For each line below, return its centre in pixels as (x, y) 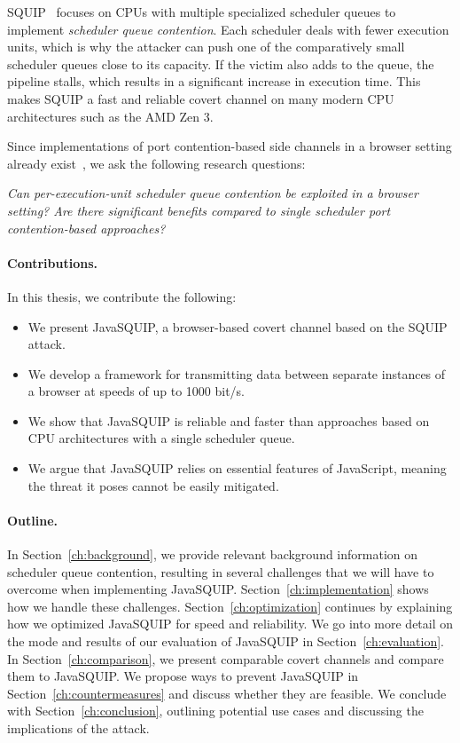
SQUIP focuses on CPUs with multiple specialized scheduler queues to (202, 12)
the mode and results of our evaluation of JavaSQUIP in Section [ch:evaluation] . (226, 641)
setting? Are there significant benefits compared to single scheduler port (199, 210)
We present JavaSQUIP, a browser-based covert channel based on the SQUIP (238, 326)
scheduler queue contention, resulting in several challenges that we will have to (221, 571)
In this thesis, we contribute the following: (122, 296)
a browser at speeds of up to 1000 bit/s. (136, 391)
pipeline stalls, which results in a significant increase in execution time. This (214, 81)
